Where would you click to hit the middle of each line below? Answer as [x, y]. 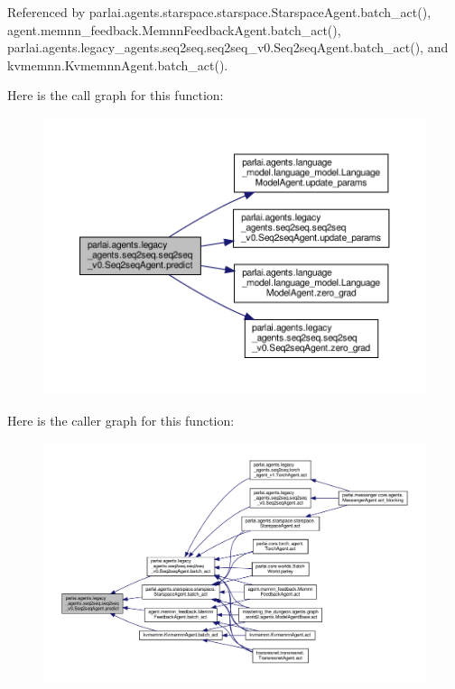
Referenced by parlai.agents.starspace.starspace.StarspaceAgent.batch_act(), [219, 12]
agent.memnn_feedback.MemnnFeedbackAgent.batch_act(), [174, 29]
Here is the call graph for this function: [116, 95]
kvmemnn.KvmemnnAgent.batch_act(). [118, 64]
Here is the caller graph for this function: [121, 420]
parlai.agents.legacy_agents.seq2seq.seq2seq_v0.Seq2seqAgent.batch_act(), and [228, 47]
